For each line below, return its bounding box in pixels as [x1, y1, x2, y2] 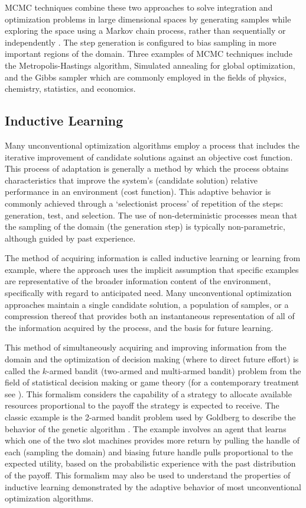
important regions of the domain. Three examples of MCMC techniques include [5, 47, 292, 60]
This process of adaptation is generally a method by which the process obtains [5, 162, 289, 175]
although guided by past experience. [5, 232, 136, 244]
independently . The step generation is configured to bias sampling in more [5, 36, 276, 48]
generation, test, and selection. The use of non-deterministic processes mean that [5, 208, 298, 221]
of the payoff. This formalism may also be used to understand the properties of [5, 468, 291, 481]
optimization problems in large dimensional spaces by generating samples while [5, 12, 291, 25]
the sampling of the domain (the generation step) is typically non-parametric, [5, 220, 285, 233]
